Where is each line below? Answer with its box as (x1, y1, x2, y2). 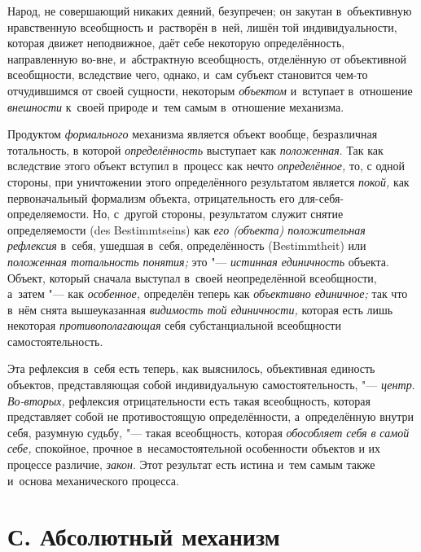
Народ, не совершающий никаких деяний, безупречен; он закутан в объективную (7, 2, 412, 19)
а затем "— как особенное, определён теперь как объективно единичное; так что (7, 285, 408, 302)
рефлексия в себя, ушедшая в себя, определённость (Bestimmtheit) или (7, 237, 366, 254)
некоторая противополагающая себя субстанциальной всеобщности (7, 317, 341, 334)
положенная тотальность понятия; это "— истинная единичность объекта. (7, 252, 389, 269)
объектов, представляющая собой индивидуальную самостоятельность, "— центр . (7, 376, 415, 393)
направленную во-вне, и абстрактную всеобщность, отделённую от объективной (7, 50, 407, 67)
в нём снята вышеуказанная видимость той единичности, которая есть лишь (7, 300, 393, 318)
